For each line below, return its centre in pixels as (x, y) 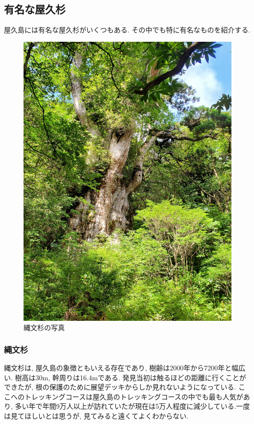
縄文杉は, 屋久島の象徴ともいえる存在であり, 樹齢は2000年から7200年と (118, 367)
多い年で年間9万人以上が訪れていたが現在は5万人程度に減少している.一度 (132, 406)
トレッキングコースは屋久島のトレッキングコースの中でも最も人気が (134, 396)
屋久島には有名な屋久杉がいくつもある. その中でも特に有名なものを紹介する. (127, 30)
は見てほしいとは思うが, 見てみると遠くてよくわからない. (96, 415)
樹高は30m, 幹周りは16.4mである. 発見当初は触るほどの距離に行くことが (130, 377)
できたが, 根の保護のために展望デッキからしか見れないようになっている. (120, 387)
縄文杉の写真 (44, 327)
